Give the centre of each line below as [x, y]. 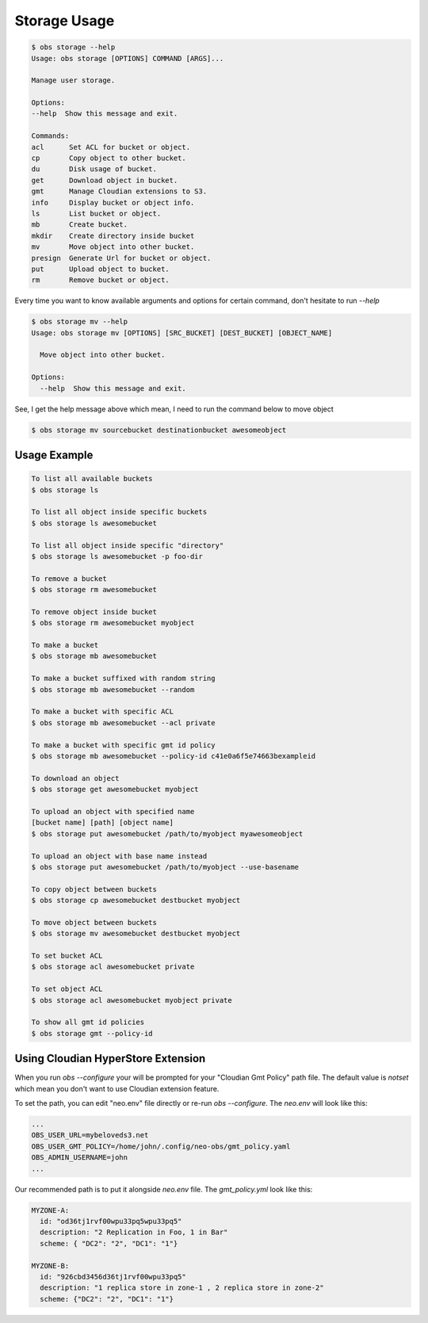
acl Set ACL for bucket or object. [111, 147]
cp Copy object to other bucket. [109, 158]
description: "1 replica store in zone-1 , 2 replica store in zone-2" [182, 1288]
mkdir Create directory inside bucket [113, 235]
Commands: [50, 136]
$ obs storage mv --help [80, 322]
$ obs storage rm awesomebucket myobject [113, 623]
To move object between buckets [94, 922]
